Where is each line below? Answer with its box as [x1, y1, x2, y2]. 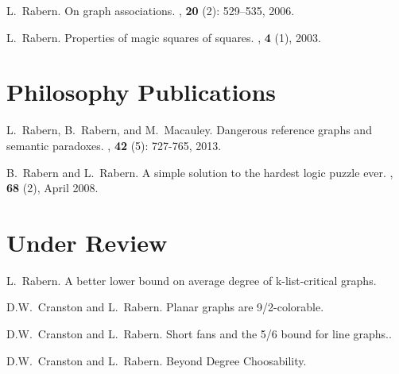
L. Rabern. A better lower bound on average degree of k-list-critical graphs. [6, 272, 377, 288]
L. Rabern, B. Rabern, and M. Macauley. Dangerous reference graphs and [6, 121, 372, 138]
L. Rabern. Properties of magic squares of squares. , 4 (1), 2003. [6, 29, 321, 45]
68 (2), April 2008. [6, 179, 99, 196]
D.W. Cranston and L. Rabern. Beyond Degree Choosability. [6, 352, 307, 368]
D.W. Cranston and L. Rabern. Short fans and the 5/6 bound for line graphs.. [6, 326, 392, 341]
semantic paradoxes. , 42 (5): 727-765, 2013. [6, 137, 222, 153]
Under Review [6, 226, 168, 258]
